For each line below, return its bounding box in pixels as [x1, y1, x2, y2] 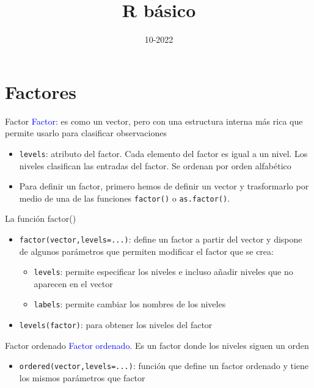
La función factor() [5, 212, 76, 225]
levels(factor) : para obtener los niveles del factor [19, 318, 213, 331]
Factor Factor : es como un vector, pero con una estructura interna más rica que [5, 114, 303, 127]
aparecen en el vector [34, 277, 113, 290]
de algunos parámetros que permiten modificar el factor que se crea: [19, 244, 274, 257]
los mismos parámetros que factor [19, 372, 145, 384]
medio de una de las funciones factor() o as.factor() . [19, 191, 230, 204]
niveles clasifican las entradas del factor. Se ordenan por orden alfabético [19, 159, 291, 172]
